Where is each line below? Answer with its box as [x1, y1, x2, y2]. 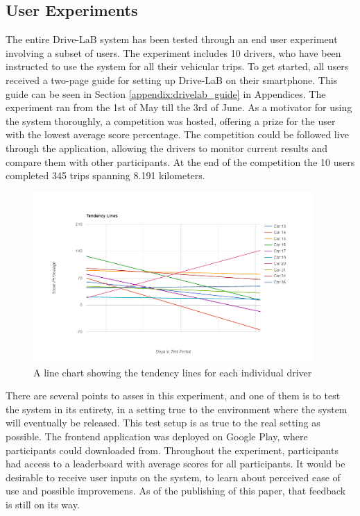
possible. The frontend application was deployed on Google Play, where [6, 429, 308, 444]
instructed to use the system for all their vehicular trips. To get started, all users [6, 59, 349, 74]
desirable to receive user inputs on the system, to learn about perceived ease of [6, 469, 341, 484]
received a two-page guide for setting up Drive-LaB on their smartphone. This [6, 72, 338, 87]
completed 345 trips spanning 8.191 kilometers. [6, 168, 205, 183]
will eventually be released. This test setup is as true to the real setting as [6, 415, 320, 430]
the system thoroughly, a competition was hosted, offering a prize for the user [6, 113, 336, 128]
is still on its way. [6, 497, 80, 511]
